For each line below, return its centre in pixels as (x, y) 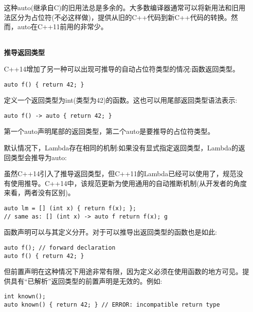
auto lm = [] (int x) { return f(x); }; (70, 209)
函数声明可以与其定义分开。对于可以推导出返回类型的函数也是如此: (110, 232)
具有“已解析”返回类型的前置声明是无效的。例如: (86, 281)
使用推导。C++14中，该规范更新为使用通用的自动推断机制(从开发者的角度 (129, 183)
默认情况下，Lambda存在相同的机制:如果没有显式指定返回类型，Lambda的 (121, 148)
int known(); (25, 297)
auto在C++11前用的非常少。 (63, 27)
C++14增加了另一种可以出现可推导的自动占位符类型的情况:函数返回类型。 (122, 68)
